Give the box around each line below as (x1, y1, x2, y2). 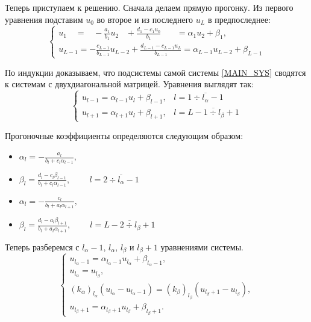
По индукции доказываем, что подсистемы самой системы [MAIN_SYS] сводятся (5, 66, 306, 78)
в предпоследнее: (207, 13, 271, 25)
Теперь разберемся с (5, 240, 80, 253)
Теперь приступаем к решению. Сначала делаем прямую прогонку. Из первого (5, 1, 294, 13)
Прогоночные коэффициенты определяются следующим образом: (5, 129, 243, 142)
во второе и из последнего (96, 13, 193, 25)
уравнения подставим (5, 13, 83, 25)
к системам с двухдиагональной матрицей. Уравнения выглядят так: (5, 78, 254, 90)
